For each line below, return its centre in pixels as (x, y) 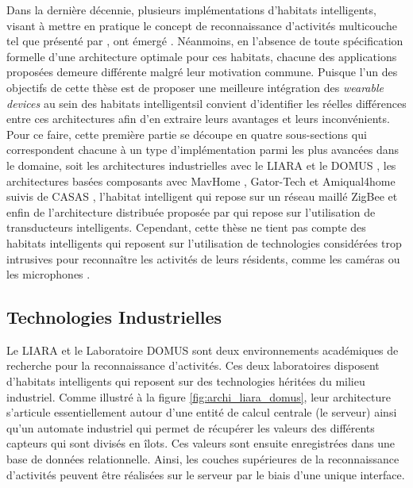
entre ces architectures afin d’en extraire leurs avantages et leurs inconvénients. (198, 119)
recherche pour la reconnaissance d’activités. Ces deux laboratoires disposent (193, 365)
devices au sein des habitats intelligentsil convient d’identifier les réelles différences (206, 103)
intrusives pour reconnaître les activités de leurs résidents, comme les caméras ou (203, 258)
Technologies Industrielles (114, 317)
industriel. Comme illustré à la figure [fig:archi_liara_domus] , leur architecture (199, 396)
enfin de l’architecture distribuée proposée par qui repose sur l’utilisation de (191, 211)
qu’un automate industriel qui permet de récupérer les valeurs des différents (191, 427)
